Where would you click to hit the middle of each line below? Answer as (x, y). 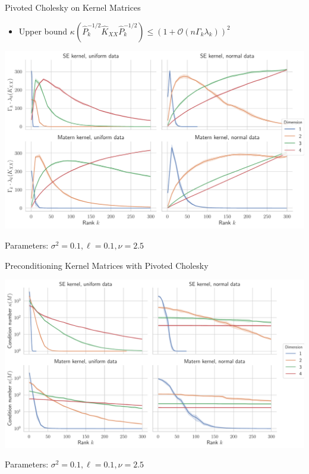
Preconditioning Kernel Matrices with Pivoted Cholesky (107, 265)
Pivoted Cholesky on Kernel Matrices (73, 7)
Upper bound (43, 31)
